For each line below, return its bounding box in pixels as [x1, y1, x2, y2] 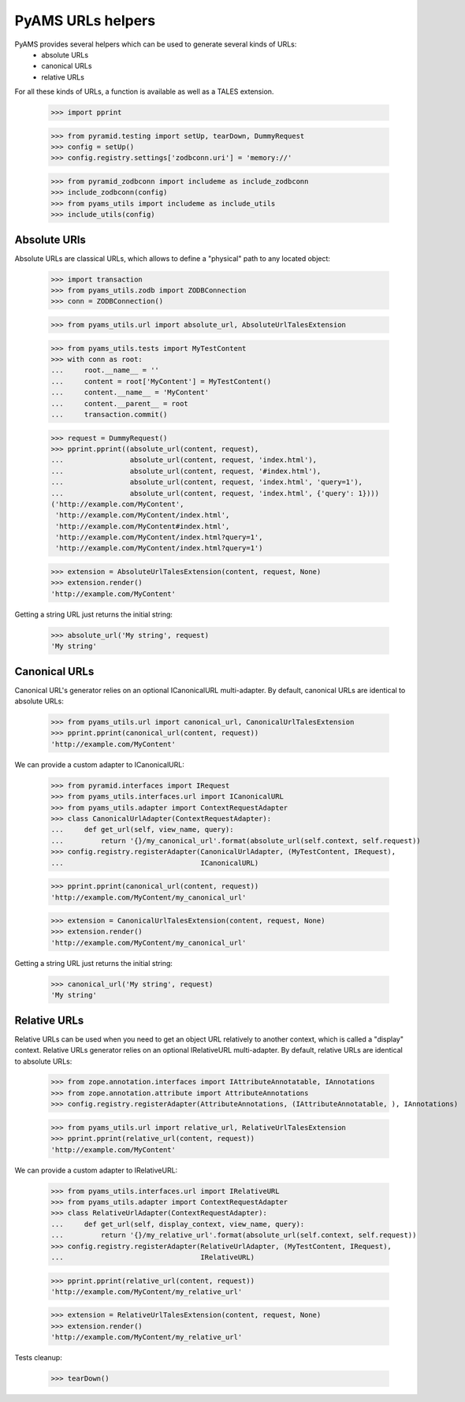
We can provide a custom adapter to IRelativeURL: [14, 1165, 178, 1175]
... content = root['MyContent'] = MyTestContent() [50, 377, 272, 386]
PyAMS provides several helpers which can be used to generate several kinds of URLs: [14, 39, 297, 49]
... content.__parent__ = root [50, 399, 188, 408]
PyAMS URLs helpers [14, 12, 156, 29]
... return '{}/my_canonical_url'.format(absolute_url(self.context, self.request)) [50, 836, 421, 845]
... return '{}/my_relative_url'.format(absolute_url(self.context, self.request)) [50, 1231, 417, 1240]
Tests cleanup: [14, 1353, 62, 1363]
